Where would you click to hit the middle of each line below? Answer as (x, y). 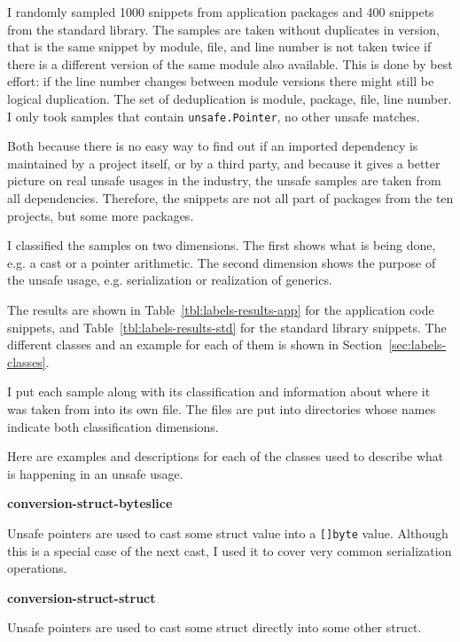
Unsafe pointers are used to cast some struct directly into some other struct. (214, 627)
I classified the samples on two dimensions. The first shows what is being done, (222, 245)
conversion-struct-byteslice (90, 503)
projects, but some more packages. (101, 215)
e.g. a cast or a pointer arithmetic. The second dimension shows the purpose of (222, 262)
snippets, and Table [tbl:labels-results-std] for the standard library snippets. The (227, 327)
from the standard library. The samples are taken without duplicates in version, (223, 29)
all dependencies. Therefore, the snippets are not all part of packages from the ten (230, 198)
